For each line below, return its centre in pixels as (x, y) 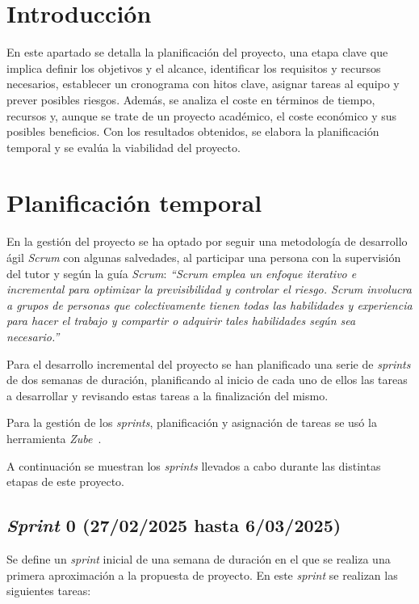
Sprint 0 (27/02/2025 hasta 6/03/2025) (174, 525)
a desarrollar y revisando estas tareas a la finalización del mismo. (168, 395)
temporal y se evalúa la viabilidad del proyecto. (124, 147)
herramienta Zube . (54, 438)
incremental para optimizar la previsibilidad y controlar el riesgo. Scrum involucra (209, 289)
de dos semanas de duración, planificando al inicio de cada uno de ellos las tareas (207, 380)
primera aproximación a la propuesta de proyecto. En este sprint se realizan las (202, 574)
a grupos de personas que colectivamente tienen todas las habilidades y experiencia (209, 304)
